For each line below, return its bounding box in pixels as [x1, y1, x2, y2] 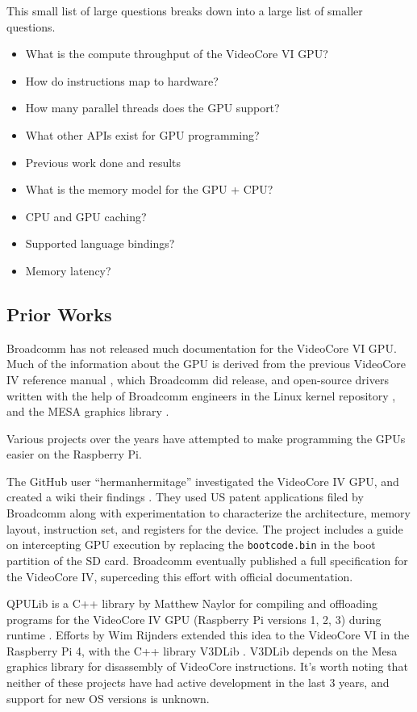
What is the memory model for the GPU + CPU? [25, 181, 273, 198]
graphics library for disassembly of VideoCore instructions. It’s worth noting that [6, 658, 408, 675]
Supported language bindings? [25, 235, 175, 252]
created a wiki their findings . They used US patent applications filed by [6, 488, 364, 505]
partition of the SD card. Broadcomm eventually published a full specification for [6, 551, 408, 568]
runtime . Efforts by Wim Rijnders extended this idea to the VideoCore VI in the [6, 626, 410, 643]
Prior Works [6, 301, 112, 326]
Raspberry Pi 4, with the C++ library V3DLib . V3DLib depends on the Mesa [6, 642, 398, 659]
